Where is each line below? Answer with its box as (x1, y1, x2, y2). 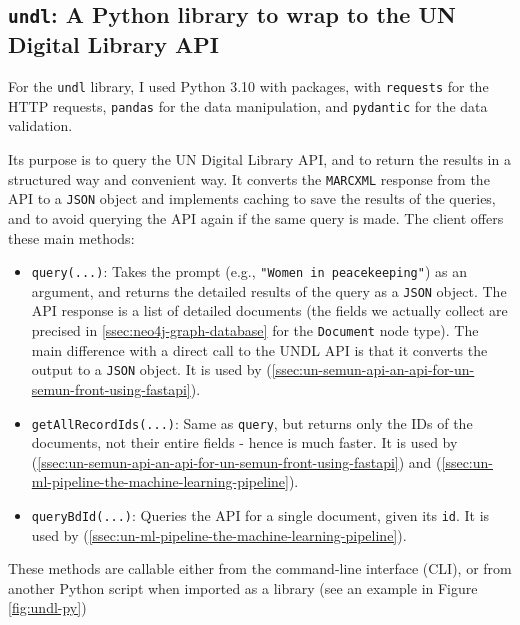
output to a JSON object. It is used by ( (31, 359, 272, 380)
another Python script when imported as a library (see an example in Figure (8, 577, 478, 598)
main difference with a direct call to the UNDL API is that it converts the (31, 339, 488, 360)
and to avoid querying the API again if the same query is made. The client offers (8, 207, 504, 228)
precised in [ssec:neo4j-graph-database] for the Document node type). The (31, 320, 479, 341)
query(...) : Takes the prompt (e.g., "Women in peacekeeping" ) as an (31, 261, 467, 282)
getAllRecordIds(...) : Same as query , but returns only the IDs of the (31, 412, 473, 433)
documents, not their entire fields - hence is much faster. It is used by (31, 432, 458, 453)
